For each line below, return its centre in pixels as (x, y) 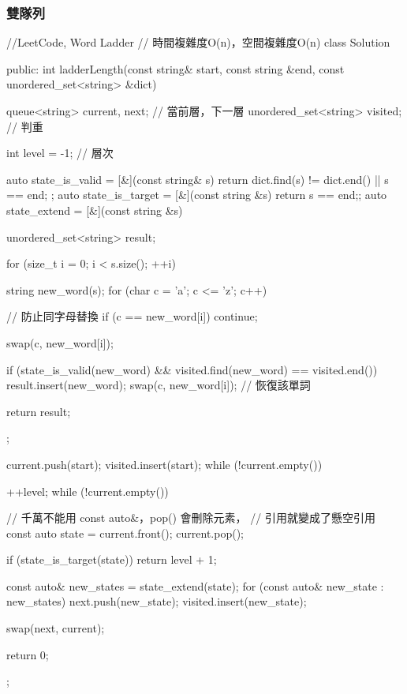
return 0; (28, 654)
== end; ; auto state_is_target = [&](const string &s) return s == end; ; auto (197, 195)
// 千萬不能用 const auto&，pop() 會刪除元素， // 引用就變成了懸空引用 (191, 518)
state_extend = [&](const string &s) (95, 210)
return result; (39, 411)
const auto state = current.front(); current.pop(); (125, 533)
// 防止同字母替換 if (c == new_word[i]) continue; (132, 316)
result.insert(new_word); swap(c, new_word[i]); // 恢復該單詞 (159, 385)
